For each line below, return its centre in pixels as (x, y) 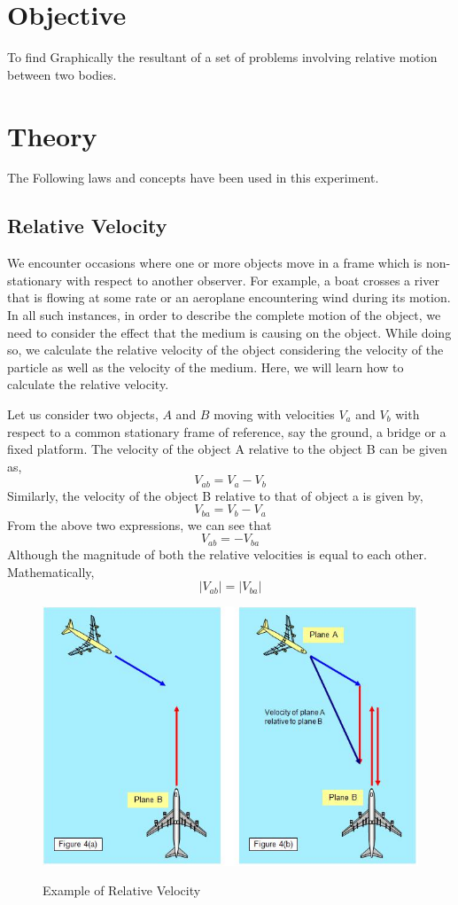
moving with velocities (274, 413)
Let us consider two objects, (83, 413)
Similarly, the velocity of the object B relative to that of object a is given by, (215, 495)
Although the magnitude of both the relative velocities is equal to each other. (217, 554)
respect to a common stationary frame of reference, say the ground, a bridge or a (227, 431)
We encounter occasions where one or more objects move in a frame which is (215, 263)
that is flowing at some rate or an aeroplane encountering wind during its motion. (229, 297)
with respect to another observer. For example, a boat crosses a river (252, 280)
